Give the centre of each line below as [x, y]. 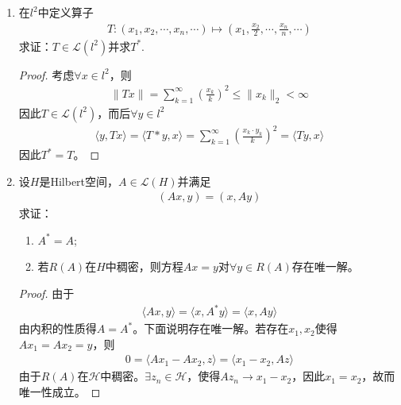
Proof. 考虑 [46, 74]
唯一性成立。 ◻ [60, 392]
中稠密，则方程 [144, 266]
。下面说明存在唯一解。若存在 [211, 328]
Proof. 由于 [46, 293]
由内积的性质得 [58, 328]
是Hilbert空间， [79, 181]
